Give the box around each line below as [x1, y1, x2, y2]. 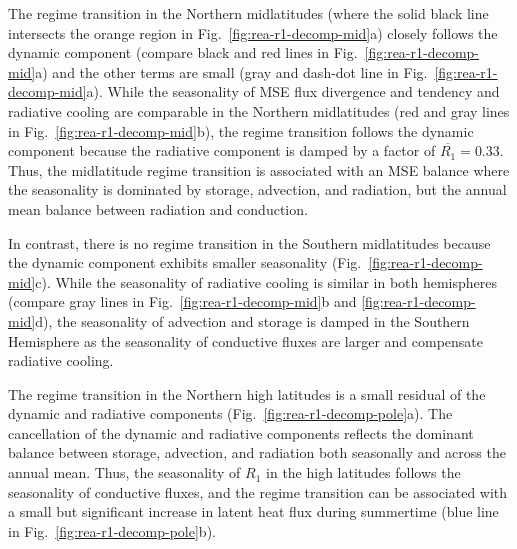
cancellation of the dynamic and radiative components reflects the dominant [8, 422, 474, 443]
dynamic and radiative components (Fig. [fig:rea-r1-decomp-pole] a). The [8, 403, 453, 424]
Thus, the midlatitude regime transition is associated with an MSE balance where [8, 159, 510, 180]
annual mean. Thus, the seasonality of [8, 462, 241, 483]
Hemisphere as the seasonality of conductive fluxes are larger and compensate [8, 330, 484, 351]
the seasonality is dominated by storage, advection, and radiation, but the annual [8, 179, 507, 200]
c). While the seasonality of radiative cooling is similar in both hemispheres [35, 271, 498, 292]
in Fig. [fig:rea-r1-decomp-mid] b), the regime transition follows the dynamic [8, 120, 474, 141]
